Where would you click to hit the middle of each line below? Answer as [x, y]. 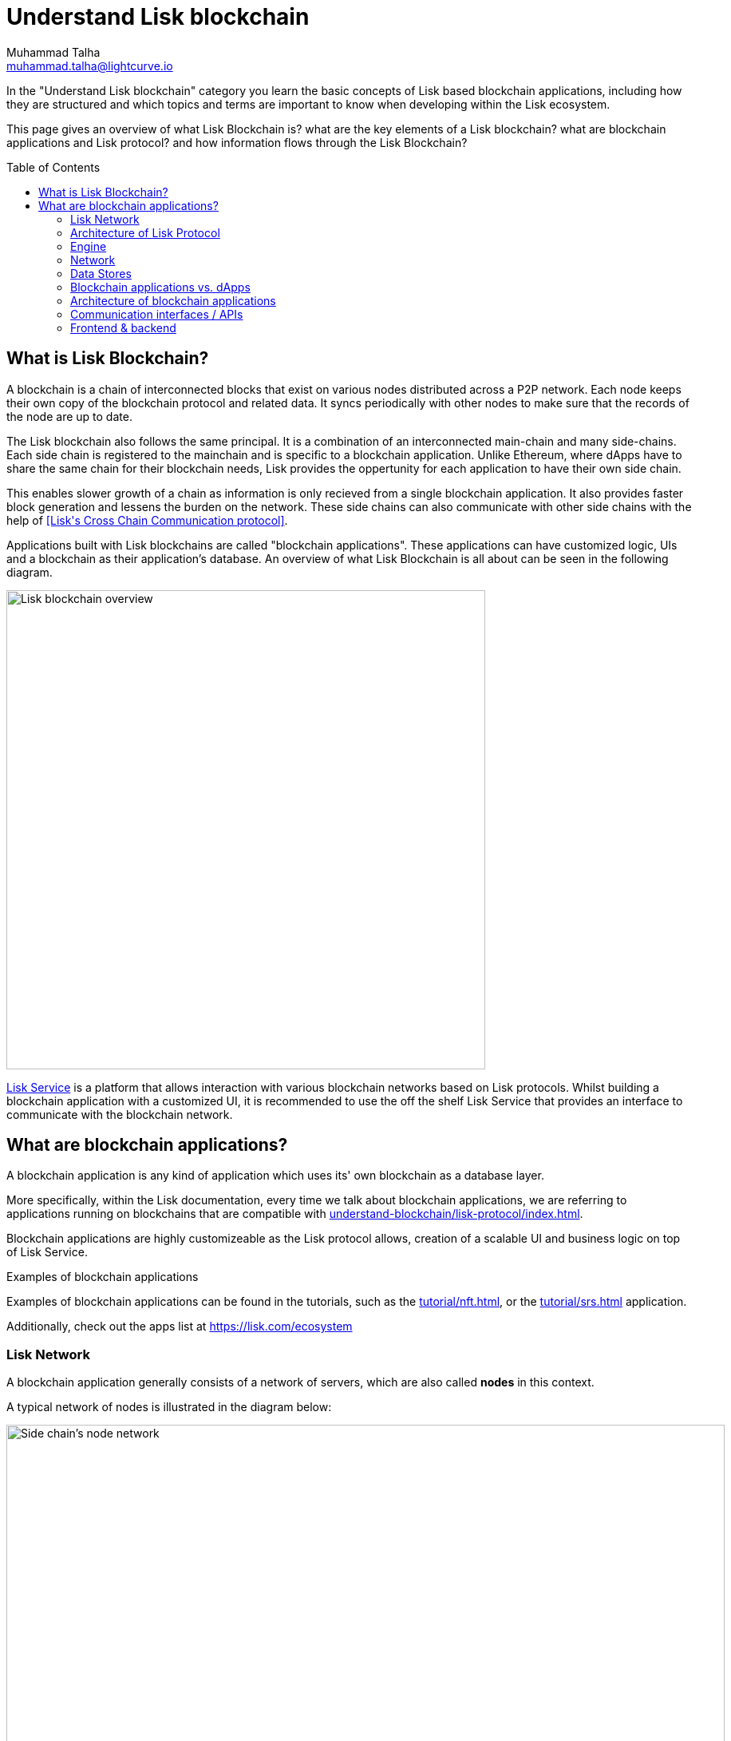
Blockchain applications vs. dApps [160, 287]
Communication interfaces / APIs [157, 314]
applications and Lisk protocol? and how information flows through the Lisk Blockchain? [237, 142]
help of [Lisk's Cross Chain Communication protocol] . [147, 520]
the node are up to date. [69, 416]
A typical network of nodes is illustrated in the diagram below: [169, 1407]
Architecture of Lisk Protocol [145, 232]
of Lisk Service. [47, 1252]
